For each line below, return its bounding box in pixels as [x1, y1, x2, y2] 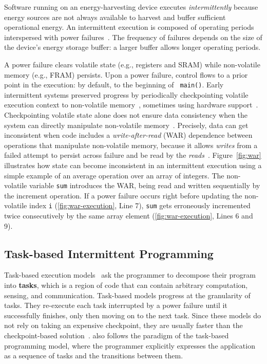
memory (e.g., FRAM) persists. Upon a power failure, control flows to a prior [4, 69, 248, 80]
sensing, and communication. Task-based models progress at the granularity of [4, 289, 251, 300]
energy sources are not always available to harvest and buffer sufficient [4, 11, 226, 22]
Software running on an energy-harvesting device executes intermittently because [4, 2, 258, 12]
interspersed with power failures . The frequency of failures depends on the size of [4, 31, 262, 42]
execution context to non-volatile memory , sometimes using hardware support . [4, 99, 258, 110]
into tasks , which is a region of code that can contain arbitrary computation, [4, 280, 248, 290]
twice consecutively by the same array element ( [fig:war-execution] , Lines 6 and [4, 210, 253, 221]
